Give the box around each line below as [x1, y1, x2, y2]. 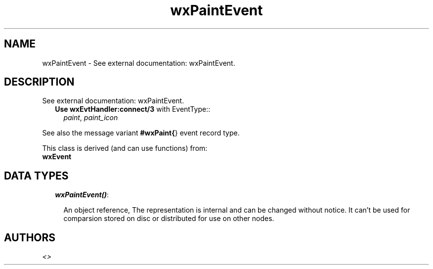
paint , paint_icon [63, 113, 118, 122]
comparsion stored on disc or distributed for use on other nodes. [63, 214, 274, 223]
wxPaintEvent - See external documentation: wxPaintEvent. [42, 58, 235, 67]
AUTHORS [4, 231, 56, 244]
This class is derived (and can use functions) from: [42, 144, 208, 153]
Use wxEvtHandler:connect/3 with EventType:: [55, 105, 211, 114]
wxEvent [42, 152, 72, 161]
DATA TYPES [4, 169, 69, 182]
